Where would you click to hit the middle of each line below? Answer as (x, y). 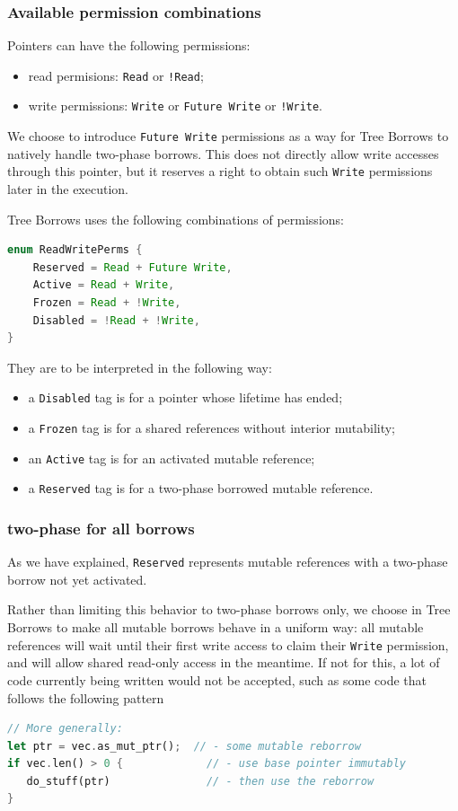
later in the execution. (68, 189)
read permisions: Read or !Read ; (116, 75)
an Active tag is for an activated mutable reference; (172, 458)
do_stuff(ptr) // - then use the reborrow (200, 781)
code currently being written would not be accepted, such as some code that (217, 679)
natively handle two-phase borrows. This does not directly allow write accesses (223, 153)
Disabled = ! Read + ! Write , (116, 320)
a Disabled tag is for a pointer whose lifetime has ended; (185, 397)
